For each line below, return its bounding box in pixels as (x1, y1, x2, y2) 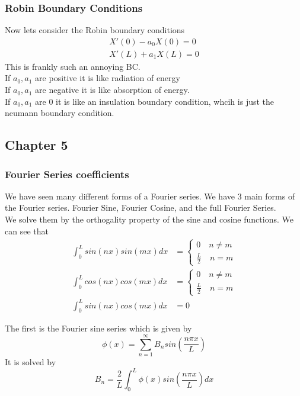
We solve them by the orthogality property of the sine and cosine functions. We (5, 213, 293, 226)
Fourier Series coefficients (5, 166, 129, 181)
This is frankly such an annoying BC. (5, 60, 141, 72)
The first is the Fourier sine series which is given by (5, 322, 192, 334)
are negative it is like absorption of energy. (35, 83, 190, 96)
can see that (5, 224, 49, 237)
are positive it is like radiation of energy (35, 72, 180, 84)
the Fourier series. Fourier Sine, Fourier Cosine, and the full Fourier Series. (5, 201, 276, 214)
